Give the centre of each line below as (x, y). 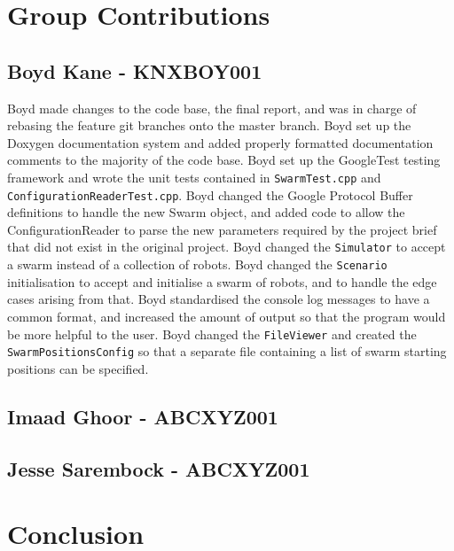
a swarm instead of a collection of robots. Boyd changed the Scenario (197, 264)
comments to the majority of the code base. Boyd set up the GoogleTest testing (224, 160)
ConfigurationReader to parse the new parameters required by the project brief (222, 229)
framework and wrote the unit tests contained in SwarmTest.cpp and (194, 177)
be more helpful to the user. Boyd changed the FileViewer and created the (212, 334)
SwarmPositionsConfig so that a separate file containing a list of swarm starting (227, 351)
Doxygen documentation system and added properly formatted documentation (220, 142)
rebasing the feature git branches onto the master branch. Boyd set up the (209, 125)
